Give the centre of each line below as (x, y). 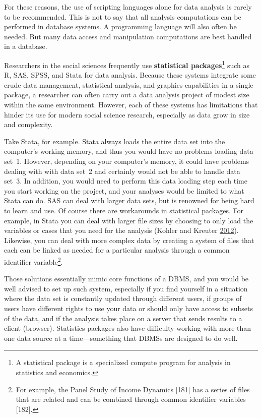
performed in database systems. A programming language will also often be (120, 26)
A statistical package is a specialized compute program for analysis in (123, 362)
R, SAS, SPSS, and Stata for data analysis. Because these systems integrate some (130, 75)
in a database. (26, 46)
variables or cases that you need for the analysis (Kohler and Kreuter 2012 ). (121, 230)
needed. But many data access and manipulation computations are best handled (128, 36)
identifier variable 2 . (34, 261)
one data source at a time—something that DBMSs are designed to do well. (121, 338)
